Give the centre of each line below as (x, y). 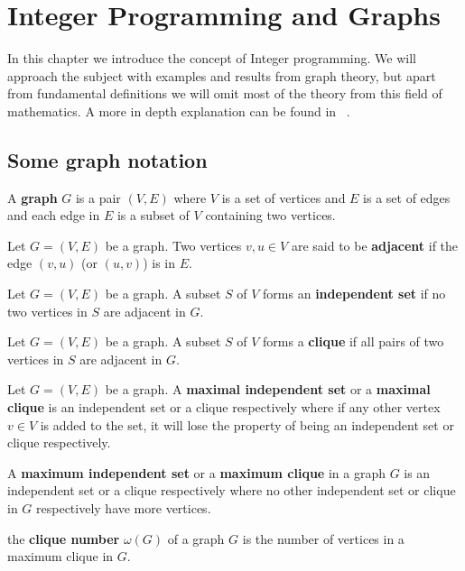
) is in (159, 263)
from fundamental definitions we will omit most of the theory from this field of (225, 93)
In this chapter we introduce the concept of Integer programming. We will (212, 58)
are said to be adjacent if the (375, 245)
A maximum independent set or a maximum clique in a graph (196, 472)
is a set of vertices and (284, 197)
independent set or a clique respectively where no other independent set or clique (232, 490)
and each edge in (54, 215)
